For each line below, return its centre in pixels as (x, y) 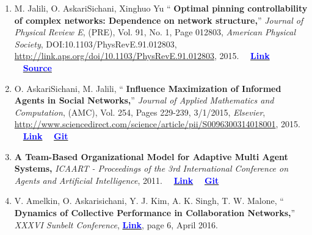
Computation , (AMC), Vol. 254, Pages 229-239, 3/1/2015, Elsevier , (140, 112)
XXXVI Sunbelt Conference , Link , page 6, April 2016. (116, 224)
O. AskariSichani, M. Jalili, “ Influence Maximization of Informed (148, 88)
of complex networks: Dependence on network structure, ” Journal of (159, 20)
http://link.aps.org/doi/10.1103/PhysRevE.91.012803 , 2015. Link (142, 56)
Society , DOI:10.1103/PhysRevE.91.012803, (96, 44)
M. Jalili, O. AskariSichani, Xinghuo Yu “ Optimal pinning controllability (161, 8)
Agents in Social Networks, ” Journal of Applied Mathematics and (144, 100)
